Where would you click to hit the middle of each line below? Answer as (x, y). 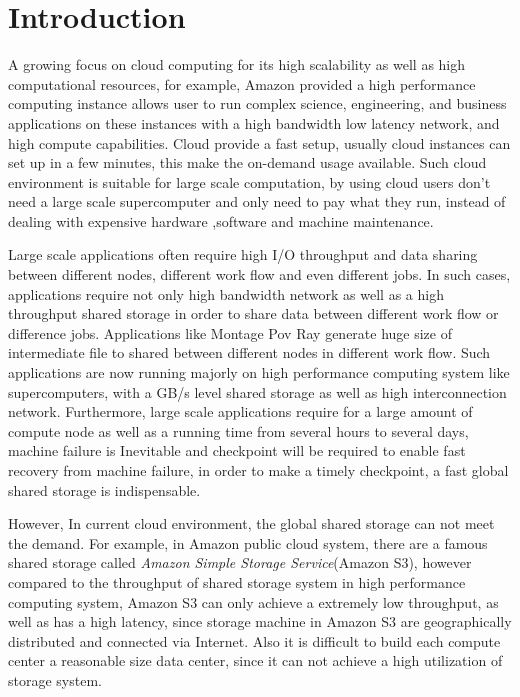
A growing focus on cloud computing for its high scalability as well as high (237, 64)
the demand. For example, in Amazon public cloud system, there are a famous (248, 542)
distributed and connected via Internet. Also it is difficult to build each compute (254, 640)
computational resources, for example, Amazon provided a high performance (242, 83)
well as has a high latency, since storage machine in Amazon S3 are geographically (260, 621)
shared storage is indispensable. (104, 489)
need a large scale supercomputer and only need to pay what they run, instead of (257, 201)
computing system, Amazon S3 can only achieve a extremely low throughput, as (253, 601)
